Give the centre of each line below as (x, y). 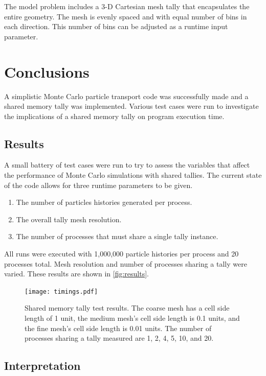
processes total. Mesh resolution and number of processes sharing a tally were (126, 263)
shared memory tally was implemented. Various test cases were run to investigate (131, 106)
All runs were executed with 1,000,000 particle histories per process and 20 (121, 254)
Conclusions (47, 71)
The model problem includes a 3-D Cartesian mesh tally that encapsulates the (127, 6)
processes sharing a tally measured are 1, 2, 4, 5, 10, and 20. (119, 338)
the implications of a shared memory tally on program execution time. (114, 116)
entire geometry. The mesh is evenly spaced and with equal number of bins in (126, 16)
